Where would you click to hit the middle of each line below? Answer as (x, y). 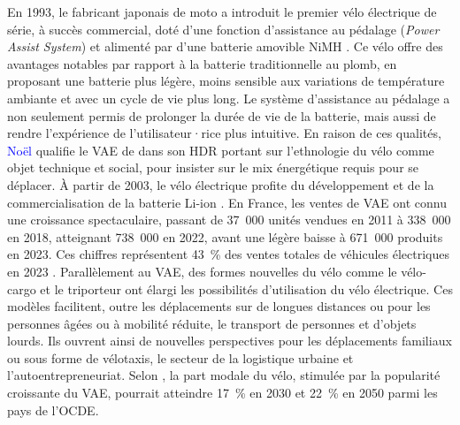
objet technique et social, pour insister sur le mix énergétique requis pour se (213, 167)
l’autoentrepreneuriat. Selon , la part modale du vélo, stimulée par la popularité (224, 375)
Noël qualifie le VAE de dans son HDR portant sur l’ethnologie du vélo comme (221, 150)
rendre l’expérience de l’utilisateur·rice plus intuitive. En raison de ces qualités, (224, 133)
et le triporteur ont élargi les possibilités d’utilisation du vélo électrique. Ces (246, 288)
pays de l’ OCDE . (53, 410)
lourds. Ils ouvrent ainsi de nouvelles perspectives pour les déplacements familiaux (230, 341)
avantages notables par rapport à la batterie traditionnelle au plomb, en (202, 63)
